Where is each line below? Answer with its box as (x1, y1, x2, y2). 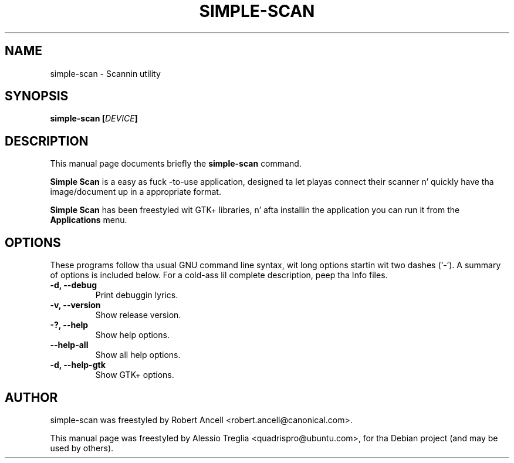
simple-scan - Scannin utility (50, 68, 161, 79)
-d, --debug (50, 280, 97, 290)
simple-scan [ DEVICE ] (50, 113, 138, 124)
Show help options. (95, 330, 170, 340)
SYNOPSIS (5, 89, 69, 104)
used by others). (50, 442, 114, 453)
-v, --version (50, 300, 101, 310)
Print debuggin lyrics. (95, 290, 178, 300)
